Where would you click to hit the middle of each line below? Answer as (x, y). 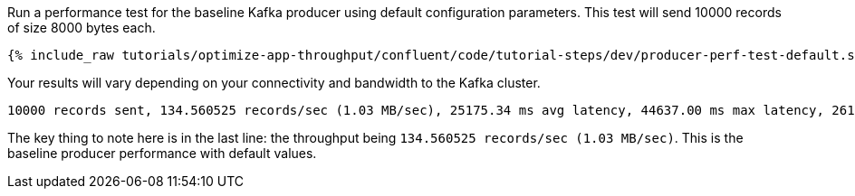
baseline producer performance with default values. (162, 153)
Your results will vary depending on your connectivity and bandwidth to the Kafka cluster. (274, 83)
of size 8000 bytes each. (82, 28)
